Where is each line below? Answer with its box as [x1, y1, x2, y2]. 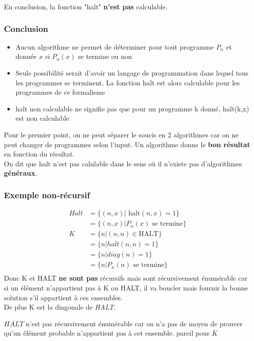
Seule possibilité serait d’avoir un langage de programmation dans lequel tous [15, 68, 249, 78]
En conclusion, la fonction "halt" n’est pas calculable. [4, 1, 168, 11]
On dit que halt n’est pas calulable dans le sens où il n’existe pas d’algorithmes [4, 158, 242, 168]
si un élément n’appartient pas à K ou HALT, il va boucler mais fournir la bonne [4, 282, 248, 292]
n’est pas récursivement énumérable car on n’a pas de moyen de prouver [26, 318, 243, 328]
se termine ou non [78, 51, 132, 61]
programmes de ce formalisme [15, 87, 105, 97]
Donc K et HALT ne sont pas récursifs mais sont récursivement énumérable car [4, 273, 248, 283]
